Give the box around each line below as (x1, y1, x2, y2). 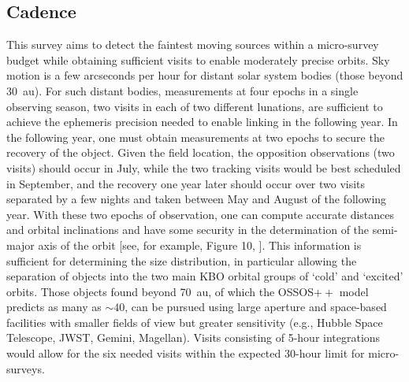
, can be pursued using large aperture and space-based (125, 299, 387, 315)
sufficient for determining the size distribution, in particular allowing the (6, 252, 357, 269)
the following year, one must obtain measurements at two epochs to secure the (6, 128, 385, 145)
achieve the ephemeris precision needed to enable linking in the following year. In (6, 113, 398, 130)
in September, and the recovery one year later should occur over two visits (6, 175, 366, 191)
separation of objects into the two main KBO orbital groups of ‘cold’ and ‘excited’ (6, 268, 403, 284)
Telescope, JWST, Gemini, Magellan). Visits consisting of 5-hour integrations (6, 329, 381, 346)
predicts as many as (6, 299, 102, 315)
